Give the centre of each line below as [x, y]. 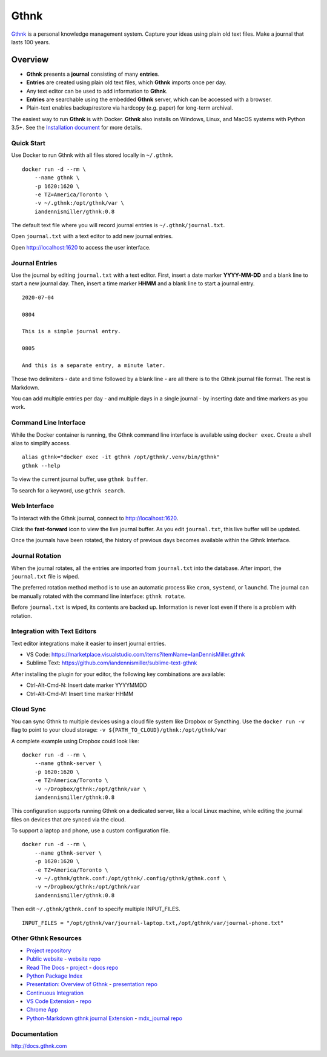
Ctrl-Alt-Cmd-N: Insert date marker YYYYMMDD [87, 685]
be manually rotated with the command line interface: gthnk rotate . [98, 596]
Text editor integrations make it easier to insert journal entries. [89, 643]
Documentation [35, 1034]
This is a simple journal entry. [71, 331]
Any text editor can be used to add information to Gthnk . [97, 91]
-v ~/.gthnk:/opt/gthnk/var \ [79, 203]
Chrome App [42, 1010]
